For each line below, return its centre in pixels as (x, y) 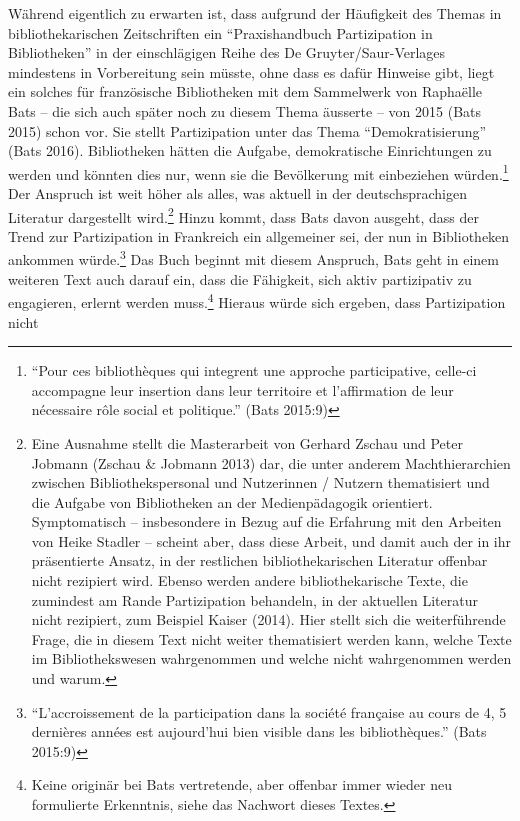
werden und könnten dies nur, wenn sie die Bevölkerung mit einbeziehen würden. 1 (258, 172)
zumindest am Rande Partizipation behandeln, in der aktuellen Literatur (254, 599)
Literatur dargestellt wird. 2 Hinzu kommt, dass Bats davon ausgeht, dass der (243, 215)
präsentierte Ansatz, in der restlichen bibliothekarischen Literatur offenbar (259, 560)
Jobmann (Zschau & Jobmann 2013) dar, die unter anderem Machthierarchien (271, 462)
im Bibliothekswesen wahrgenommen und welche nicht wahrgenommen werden (271, 658)
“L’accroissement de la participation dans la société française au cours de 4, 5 (269, 711)
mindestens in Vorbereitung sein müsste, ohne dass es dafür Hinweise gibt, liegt (251, 71)
